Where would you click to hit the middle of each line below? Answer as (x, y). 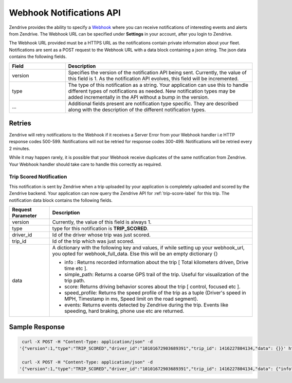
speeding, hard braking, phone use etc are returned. (124, 311)
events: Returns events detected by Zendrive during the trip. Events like (146, 305)
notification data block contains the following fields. (61, 200)
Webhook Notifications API (65, 13)
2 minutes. (19, 148)
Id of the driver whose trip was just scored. (101, 235)
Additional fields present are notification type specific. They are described (153, 103)
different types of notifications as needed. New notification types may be (152, 91)
